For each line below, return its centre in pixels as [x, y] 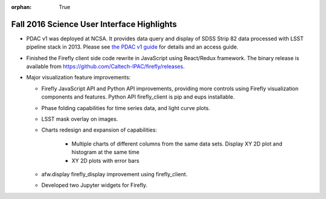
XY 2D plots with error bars [105, 161]
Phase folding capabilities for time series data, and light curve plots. [126, 108]
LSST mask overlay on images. [80, 119]
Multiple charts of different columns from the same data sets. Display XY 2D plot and [177, 144]
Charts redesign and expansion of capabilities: [99, 130]
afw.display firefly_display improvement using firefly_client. [114, 174]
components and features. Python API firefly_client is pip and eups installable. [138, 97]
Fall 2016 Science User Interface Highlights [94, 24]
